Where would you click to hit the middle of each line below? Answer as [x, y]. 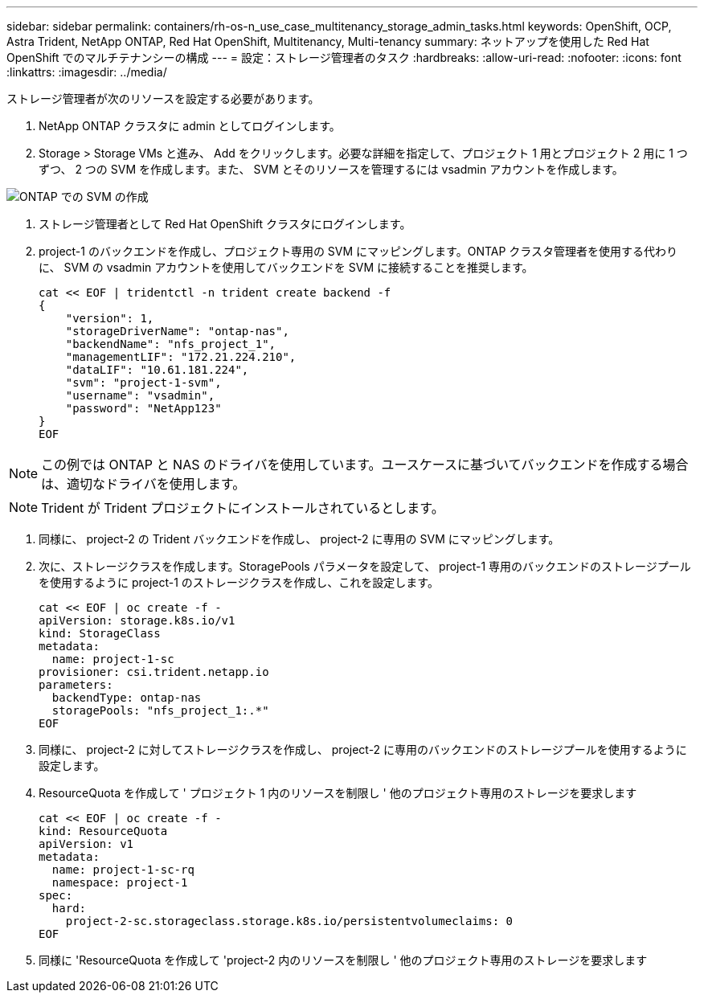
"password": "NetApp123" [143, 408]
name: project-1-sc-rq [123, 870]
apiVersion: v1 [86, 844]
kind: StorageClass [100, 633]
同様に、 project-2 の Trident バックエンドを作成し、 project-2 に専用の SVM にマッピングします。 [299, 539]
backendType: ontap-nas [127, 698]
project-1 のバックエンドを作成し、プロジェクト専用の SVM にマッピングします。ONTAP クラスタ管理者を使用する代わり [358, 251]
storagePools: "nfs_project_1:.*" [160, 710]
